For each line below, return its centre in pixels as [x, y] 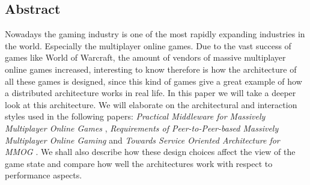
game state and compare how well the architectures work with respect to [139, 163]
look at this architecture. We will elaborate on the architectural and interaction [151, 104]
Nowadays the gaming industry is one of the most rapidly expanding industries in [155, 34]
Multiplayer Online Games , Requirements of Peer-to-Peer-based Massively [142, 128]
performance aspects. [44, 175]
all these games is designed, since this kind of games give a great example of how [153, 81]
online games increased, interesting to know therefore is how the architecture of [151, 69]
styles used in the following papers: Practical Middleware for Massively [135, 116]
